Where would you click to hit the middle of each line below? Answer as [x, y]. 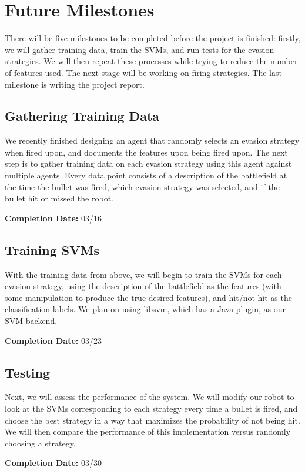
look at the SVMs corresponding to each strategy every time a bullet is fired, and [151, 408]
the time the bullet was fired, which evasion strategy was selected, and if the [142, 186]
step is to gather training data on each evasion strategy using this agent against [148, 163]
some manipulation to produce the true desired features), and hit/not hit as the [148, 297]
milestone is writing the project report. [75, 84]
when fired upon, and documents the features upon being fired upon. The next [146, 152]
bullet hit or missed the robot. [59, 198]
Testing [27, 372]
